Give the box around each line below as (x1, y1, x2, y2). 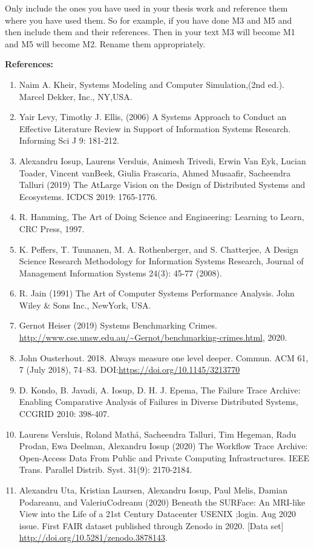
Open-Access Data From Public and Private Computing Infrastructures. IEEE (19, 451, 310, 464)
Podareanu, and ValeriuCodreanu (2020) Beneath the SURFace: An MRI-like (19, 495, 306, 508)
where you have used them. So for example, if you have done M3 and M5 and (5, 13, 292, 26)
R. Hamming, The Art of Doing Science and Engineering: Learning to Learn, (19, 210, 304, 223)
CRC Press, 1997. (19, 222, 85, 235)
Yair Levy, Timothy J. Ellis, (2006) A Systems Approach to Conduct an (19, 110, 287, 123)
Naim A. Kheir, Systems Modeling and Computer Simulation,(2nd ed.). (19, 78, 284, 90)
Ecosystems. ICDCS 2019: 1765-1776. (19, 190, 157, 202)
